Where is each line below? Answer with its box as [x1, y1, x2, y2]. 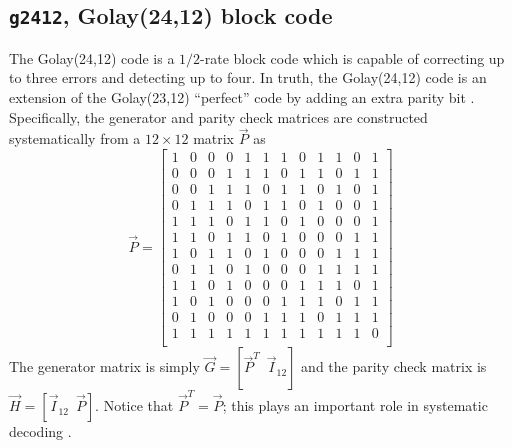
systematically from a [9, 128, 141, 149]
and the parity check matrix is [301, 356, 487, 377]
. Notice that [95, 395, 174, 416]
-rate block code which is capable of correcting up [200, 47, 505, 68]
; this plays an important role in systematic [222, 395, 488, 416]
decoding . [9, 421, 72, 442]
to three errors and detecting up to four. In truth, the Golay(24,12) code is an [9, 67, 487, 88]
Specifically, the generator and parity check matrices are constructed [9, 106, 428, 127]
